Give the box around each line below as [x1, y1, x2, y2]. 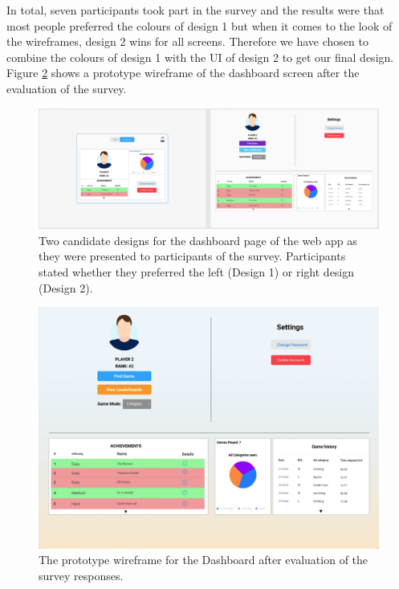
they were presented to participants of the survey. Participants [39, 247, 346, 264]
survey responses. [39, 567, 124, 584]
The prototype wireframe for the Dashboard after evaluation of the [39, 551, 368, 568]
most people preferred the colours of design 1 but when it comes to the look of [6, 17, 393, 34]
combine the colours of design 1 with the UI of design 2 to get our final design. [6, 48, 394, 65]
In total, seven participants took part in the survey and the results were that [6, 2, 385, 18]
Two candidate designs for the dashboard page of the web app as [39, 231, 357, 248]
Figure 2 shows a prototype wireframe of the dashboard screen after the [6, 64, 360, 81]
